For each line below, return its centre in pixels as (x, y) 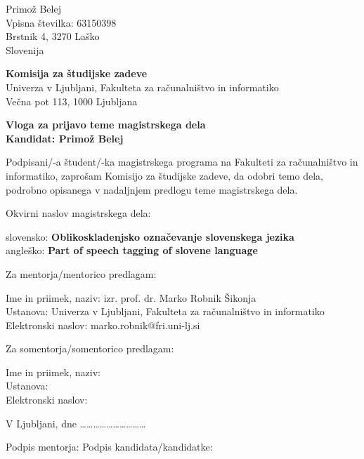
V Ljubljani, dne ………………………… (76, 423)
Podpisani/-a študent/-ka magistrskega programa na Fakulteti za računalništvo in (182, 162)
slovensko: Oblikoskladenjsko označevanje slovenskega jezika (150, 236)
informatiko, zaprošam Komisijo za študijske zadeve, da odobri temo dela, (164, 175)
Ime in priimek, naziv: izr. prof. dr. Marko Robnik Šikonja (131, 297)
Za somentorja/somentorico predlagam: (90, 348)
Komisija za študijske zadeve (77, 73)
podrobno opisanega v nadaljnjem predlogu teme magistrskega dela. (152, 189)
